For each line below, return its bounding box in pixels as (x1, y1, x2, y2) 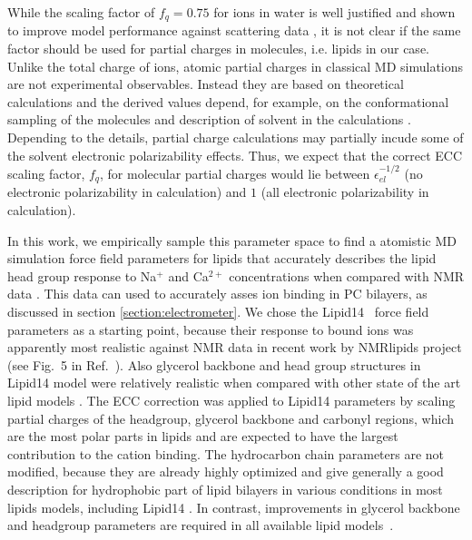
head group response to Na (7, 266, 157, 285)
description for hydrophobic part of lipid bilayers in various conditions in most (7, 479, 443, 498)
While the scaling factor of (7, 3, 155, 21)
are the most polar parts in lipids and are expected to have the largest (7, 427, 398, 446)
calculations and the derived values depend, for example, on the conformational (7, 92, 449, 111)
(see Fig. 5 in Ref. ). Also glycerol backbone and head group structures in (7, 355, 421, 374)
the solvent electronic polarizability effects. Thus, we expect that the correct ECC (7, 145, 463, 164)
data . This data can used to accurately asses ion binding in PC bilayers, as (7, 284, 428, 303)
